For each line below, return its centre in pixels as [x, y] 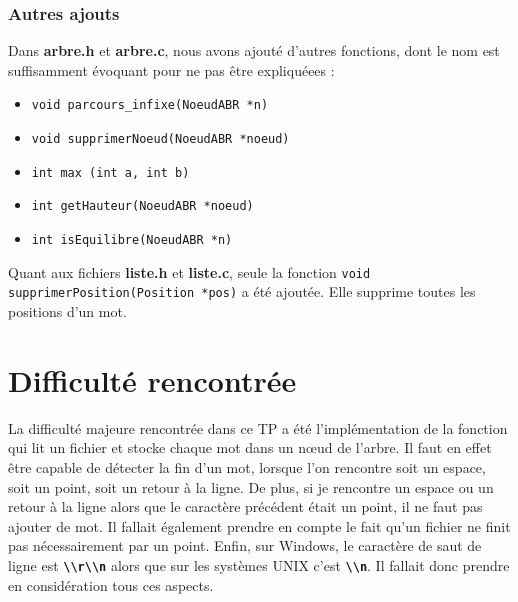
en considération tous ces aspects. [111, 584]
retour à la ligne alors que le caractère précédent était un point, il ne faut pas [245, 506]
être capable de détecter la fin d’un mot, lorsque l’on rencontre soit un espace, [247, 466]
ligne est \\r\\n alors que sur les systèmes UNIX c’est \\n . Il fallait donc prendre [259, 564]
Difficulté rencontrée [152, 379]
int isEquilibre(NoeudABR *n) [132, 240]
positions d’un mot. [67, 311]
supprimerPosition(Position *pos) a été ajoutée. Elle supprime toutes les [242, 291]
